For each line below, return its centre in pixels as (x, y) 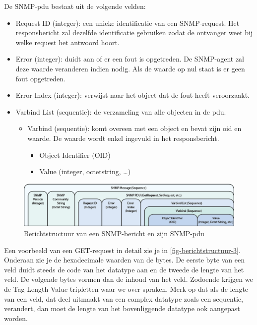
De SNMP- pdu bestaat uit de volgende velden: (75, 6)
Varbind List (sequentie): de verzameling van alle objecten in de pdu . (121, 111)
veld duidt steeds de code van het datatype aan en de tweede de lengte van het (124, 269)
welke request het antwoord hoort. (67, 42)
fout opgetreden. (40, 78)
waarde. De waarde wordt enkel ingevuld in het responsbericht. (123, 138)
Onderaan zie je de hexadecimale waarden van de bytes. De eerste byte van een (124, 260)
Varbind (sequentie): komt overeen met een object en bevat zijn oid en (134, 128)
